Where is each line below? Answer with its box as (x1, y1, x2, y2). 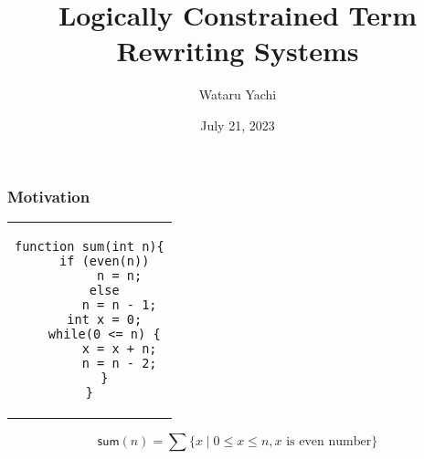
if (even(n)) (59, 253, 150, 268)
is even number (286, 434, 372, 448)
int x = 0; (67, 311, 143, 327)
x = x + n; (81, 340, 157, 356)
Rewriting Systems (116, 32, 359, 69)
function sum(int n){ (15, 238, 164, 254)
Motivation (7, 184, 90, 207)
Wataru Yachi (198, 85, 277, 104)
